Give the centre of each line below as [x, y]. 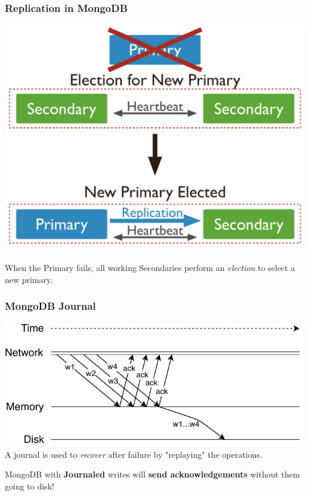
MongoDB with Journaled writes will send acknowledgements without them [152, 474]
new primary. [29, 279]
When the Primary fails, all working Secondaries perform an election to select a [150, 268]
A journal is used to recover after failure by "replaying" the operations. [134, 454]
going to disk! [30, 486]
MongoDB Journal [50, 306]
